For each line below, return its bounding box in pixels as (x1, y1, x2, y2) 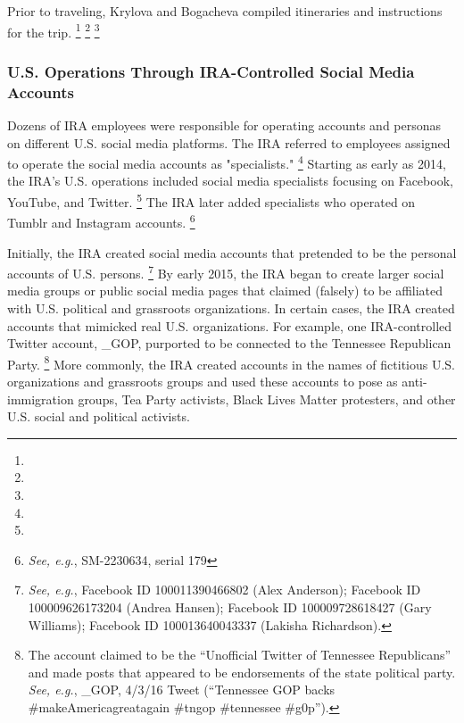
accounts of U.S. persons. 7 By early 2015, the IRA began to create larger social (7, 262, 444, 282)
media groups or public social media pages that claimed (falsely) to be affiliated (7, 281, 443, 300)
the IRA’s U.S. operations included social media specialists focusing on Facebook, (7, 171, 453, 190)
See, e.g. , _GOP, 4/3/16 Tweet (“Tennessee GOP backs (28, 680, 336, 699)
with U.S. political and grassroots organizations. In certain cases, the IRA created (7, 298, 455, 317)
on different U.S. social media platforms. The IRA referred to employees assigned (7, 133, 451, 152)
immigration (7, 389, 74, 408)
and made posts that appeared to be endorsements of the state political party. (28, 662, 456, 681)
